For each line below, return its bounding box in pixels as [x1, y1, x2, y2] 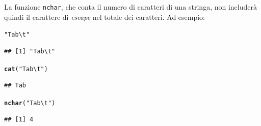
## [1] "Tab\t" [4, 47, 56, 55]
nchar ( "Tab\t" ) [4, 99, 56, 107]
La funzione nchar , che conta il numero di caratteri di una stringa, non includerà [4, 2, 257, 12]
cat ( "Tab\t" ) [4, 65, 48, 73]
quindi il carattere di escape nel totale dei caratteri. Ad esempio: [4, 11, 205, 22]
